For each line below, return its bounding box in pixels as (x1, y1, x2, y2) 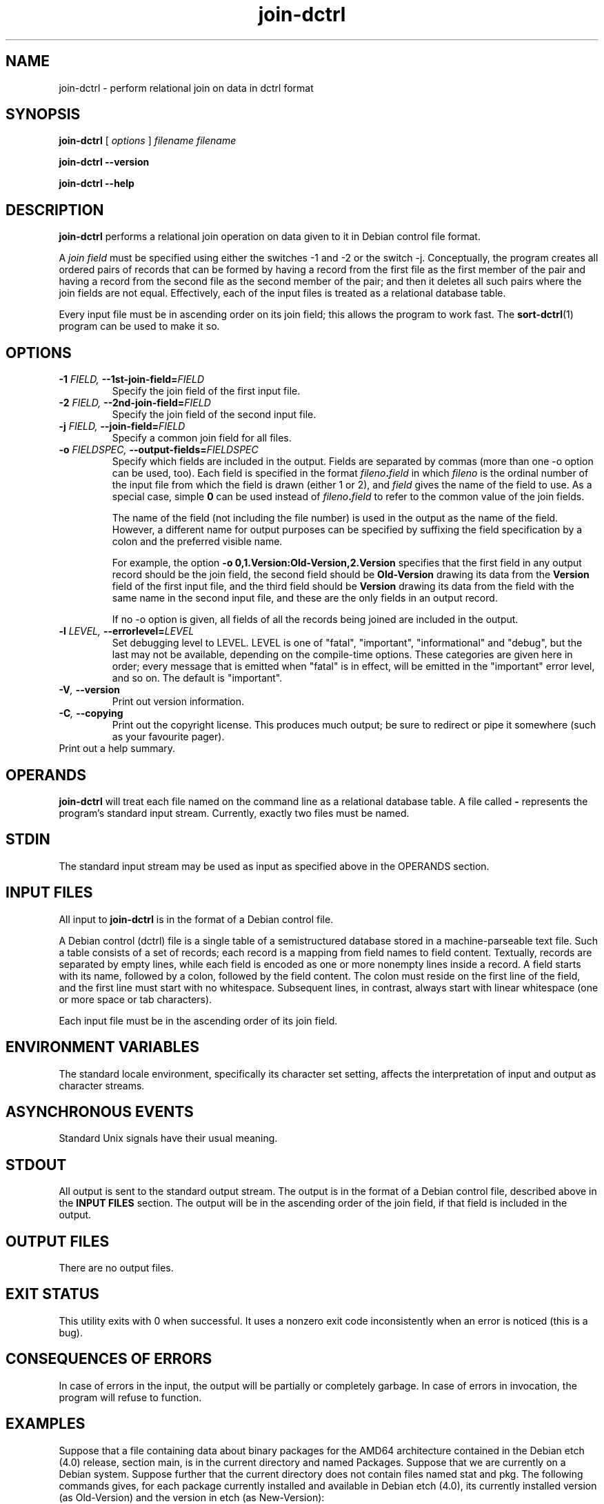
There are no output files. (59, 1262, 174, 1274)
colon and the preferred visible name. (112, 535, 283, 548)
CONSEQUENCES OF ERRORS (6, 1350, 212, 1368)
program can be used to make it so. (59, 320, 220, 333)
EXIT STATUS (6, 1285, 99, 1303)
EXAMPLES (6, 1415, 85, 1433)
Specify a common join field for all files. (112, 432, 292, 444)
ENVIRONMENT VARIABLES (6, 1038, 199, 1056)
